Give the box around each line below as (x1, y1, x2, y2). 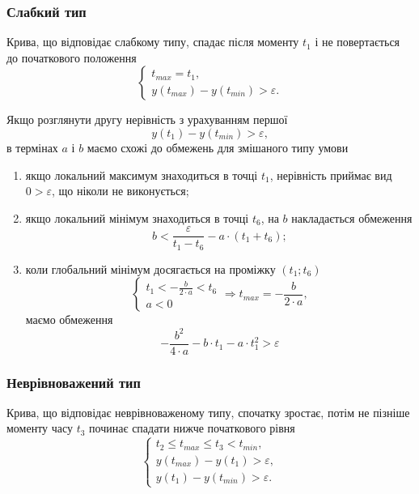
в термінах (6, 139, 58, 155)
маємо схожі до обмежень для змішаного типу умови (87, 139, 349, 155)
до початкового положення (6, 49, 137, 66)
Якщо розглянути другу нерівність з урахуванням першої (6, 111, 288, 128)
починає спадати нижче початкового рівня (89, 419, 295, 437)
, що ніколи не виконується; (51, 182, 189, 199)
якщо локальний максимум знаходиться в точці (25, 166, 258, 183)
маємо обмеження (25, 311, 113, 328)
